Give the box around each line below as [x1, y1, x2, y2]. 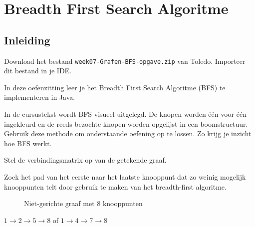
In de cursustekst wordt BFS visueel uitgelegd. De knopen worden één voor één [4, 109, 247, 119]
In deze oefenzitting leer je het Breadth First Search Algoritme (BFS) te [4, 82, 226, 92]
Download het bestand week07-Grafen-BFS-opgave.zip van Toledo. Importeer [4, 55, 246, 66]
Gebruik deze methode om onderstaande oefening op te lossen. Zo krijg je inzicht [4, 128, 252, 139]
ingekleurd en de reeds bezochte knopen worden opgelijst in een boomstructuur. [4, 118, 248, 129]
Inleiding [4, 32, 50, 47]
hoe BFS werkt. [4, 138, 52, 148]
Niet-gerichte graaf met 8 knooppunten [24, 198, 143, 209]
